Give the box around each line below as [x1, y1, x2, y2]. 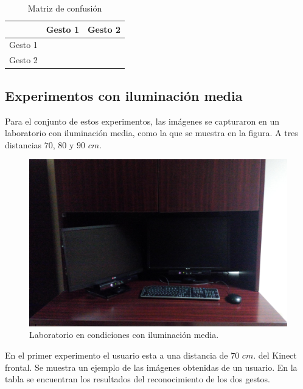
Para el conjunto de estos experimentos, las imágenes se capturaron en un [5, 114, 280, 127]
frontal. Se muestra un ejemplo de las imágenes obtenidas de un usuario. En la [5, 360, 298, 373]
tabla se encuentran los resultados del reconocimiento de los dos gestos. [5, 373, 270, 385]
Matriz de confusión [27, 2, 102, 14]
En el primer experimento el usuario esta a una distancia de [5, 349, 228, 362]
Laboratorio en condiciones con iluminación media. [29, 328, 219, 341]
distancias [5, 138, 42, 151]
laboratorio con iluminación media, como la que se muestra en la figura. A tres [5, 126, 298, 139]
